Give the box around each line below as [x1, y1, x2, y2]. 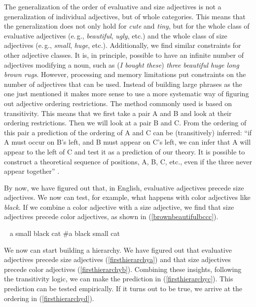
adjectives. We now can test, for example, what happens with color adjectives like [4, 192, 251, 202]
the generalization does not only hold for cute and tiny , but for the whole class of [4, 21, 250, 31]
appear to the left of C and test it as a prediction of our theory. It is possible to [4, 146, 245, 156]
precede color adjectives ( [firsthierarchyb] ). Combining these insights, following [4, 264, 242, 274]
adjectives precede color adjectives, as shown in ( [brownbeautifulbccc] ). [4, 211, 219, 222]
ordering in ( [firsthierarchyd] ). [4, 293, 94, 303]
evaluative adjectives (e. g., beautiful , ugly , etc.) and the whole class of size [4, 30, 227, 40]
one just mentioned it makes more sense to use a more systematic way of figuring [4, 88, 249, 99]
